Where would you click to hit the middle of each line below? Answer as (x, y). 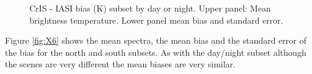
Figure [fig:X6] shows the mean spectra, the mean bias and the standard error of (156, 40)
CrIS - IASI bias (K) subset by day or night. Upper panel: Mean (150, 8)
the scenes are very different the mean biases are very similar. (120, 64)
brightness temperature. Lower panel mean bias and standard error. (156, 20)
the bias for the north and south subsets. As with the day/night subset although (156, 52)
